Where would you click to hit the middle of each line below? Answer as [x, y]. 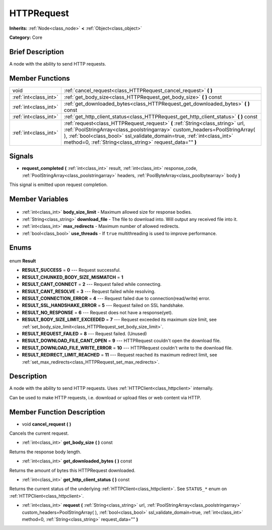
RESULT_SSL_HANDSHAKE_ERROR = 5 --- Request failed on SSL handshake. [103, 306]
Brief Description [37, 52]
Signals [21, 156]
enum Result [23, 261]
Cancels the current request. [39, 433]
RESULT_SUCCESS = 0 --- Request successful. [71, 270]
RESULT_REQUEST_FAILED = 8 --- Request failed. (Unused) [84, 333]
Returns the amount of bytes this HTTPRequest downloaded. [72, 470]
